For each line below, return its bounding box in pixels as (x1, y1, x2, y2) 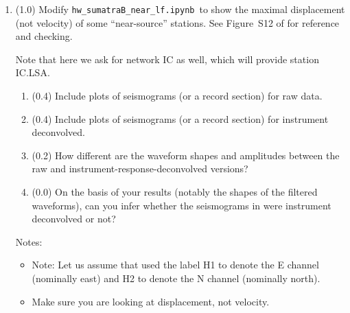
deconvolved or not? (32, 211, 116, 226)
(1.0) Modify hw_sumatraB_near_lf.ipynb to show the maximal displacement (15, 2, 345, 16)
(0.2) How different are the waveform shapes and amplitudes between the (32, 148, 340, 162)
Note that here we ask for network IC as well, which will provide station (15, 51, 319, 66)
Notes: (15, 234, 43, 248)
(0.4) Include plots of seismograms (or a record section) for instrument (32, 111, 329, 126)
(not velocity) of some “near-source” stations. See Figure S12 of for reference (15, 15, 340, 30)
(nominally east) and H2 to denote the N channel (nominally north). (32, 270, 320, 285)
